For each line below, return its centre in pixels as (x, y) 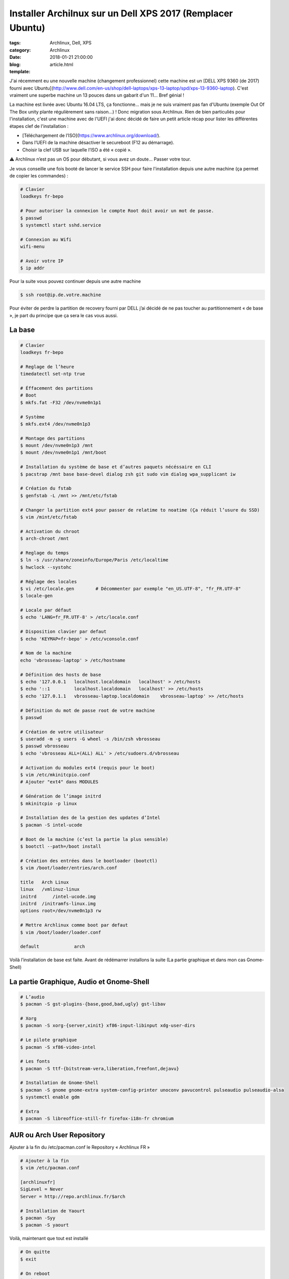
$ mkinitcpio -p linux (49, 803)
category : (20, 50)
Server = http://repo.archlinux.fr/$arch (73, 1196)
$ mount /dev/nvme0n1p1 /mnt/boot (63, 453)
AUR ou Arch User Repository (57, 1135)
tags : (15, 43)
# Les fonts (35, 1061)
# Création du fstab (46, 488)
